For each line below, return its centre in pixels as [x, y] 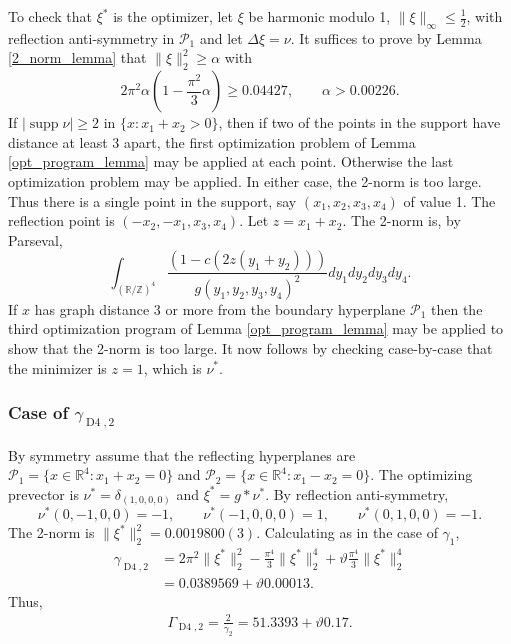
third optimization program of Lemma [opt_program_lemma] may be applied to [256, 328]
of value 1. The [449, 200]
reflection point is [61, 220]
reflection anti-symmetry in [91, 37]
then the [457, 308]
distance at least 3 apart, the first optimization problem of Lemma [212, 141]
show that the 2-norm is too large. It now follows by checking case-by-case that [250, 347]
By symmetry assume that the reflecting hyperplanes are [182, 454]
